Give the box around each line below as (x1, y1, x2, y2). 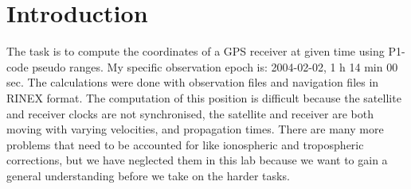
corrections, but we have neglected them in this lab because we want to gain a (6, 152, 388, 168)
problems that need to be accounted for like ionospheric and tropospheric (6, 136, 364, 152)
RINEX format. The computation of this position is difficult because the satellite (6, 89, 401, 106)
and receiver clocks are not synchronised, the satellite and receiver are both (6, 105, 374, 121)
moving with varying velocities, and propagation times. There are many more (6, 121, 384, 137)
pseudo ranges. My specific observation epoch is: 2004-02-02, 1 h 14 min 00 (32, 58, 398, 75)
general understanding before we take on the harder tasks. (6, 167, 290, 183)
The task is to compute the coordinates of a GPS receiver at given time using (6, 43, 385, 60)
